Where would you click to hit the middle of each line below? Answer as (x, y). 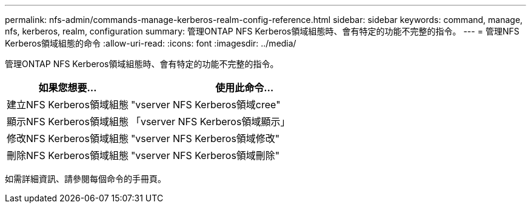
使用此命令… (245, 88)
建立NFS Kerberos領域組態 (68, 105)
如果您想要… (68, 88)
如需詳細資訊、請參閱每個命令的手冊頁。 (85, 179)
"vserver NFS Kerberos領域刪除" (205, 155)
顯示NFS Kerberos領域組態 (68, 122)
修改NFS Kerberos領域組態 (68, 138)
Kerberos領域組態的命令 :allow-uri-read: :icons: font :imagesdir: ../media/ (151, 43)
